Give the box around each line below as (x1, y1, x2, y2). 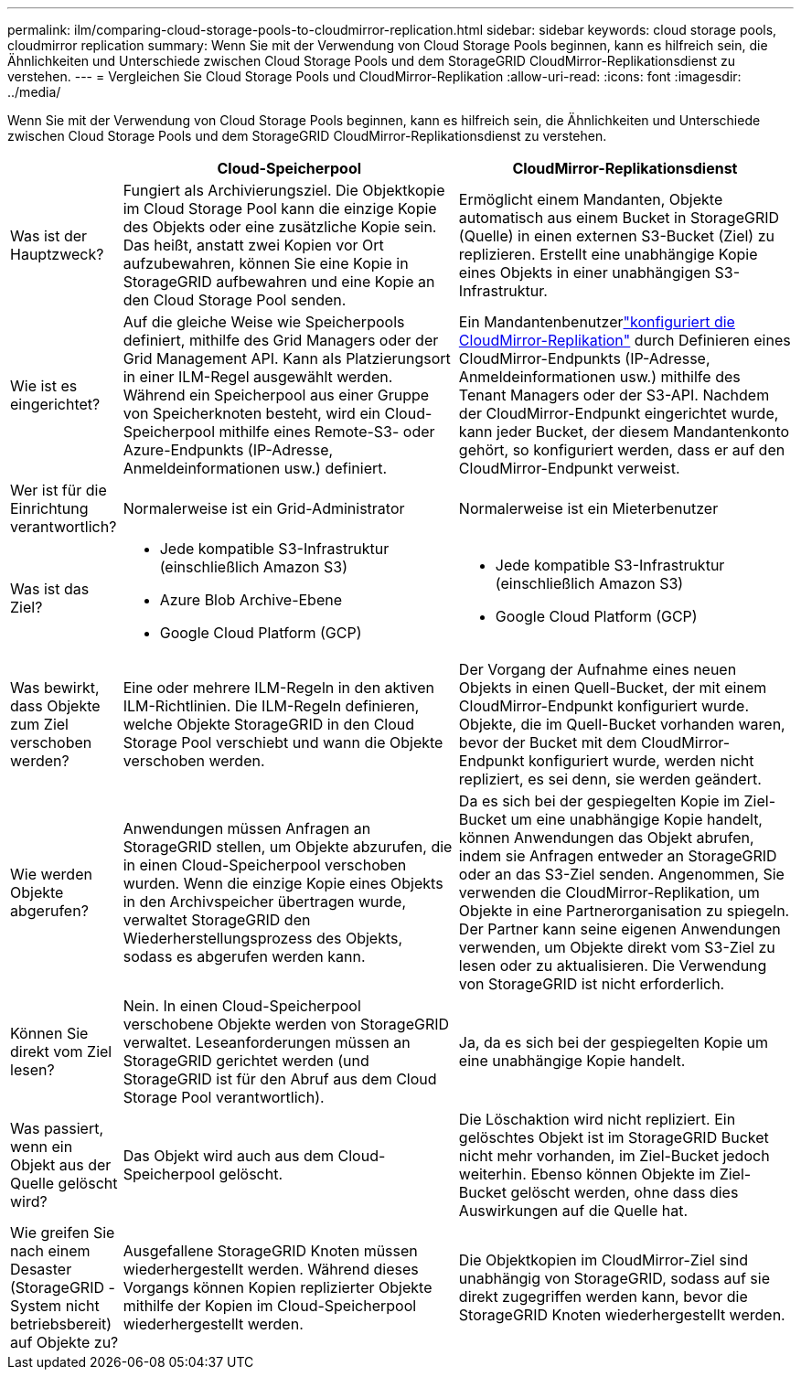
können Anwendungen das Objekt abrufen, (458, 828, 754, 847)
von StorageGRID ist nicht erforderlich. (458, 975, 725, 993)
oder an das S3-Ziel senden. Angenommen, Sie (458, 865, 785, 883)
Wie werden (10, 865, 92, 883)
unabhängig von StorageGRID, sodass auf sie (458, 1269, 770, 1287)
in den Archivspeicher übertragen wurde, (123, 892, 407, 911)
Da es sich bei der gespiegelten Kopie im (458, 792, 741, 810)
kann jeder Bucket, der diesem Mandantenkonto (458, 422, 790, 441)
